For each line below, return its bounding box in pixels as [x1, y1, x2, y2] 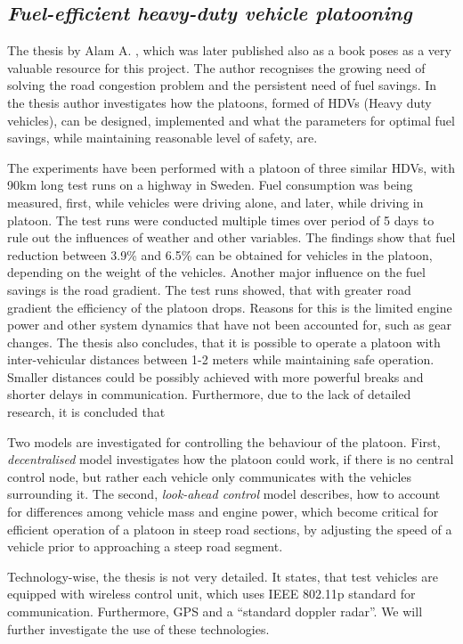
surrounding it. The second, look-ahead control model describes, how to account [7, 485, 441, 503]
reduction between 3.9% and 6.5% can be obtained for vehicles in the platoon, [7, 245, 433, 264]
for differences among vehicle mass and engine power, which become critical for [7, 502, 439, 521]
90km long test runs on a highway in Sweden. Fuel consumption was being [7, 175, 413, 194]
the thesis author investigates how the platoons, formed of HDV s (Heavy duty [7, 93, 432, 111]
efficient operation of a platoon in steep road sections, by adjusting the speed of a [7, 519, 452, 538]
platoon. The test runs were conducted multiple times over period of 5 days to [7, 210, 435, 229]
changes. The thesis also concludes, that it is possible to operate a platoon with [7, 332, 441, 351]
